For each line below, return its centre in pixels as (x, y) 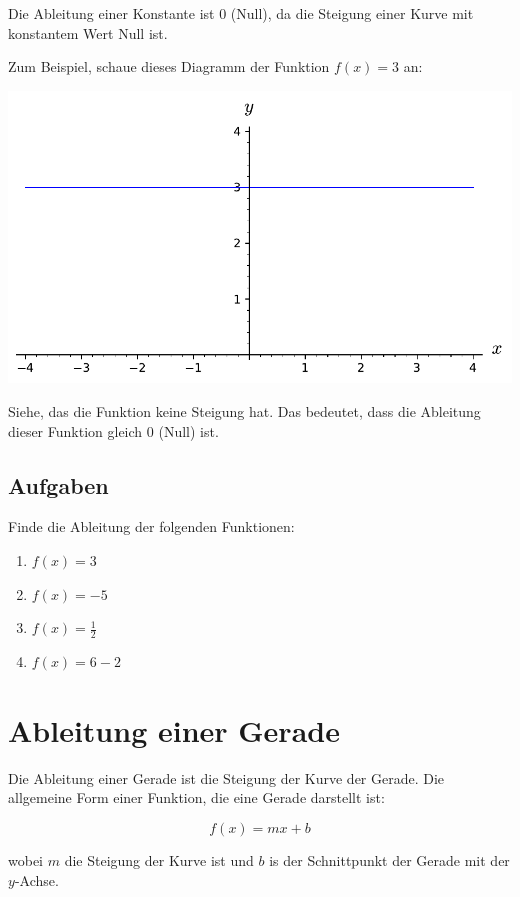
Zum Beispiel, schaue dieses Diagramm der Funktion (169, 66)
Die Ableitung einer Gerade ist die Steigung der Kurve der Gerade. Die (226, 777)
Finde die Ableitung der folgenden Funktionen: (151, 526)
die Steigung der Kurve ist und (159, 859)
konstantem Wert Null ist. (88, 32)
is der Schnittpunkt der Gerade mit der (389, 859)
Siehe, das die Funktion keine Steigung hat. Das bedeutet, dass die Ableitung (244, 411)
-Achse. (36, 879)
